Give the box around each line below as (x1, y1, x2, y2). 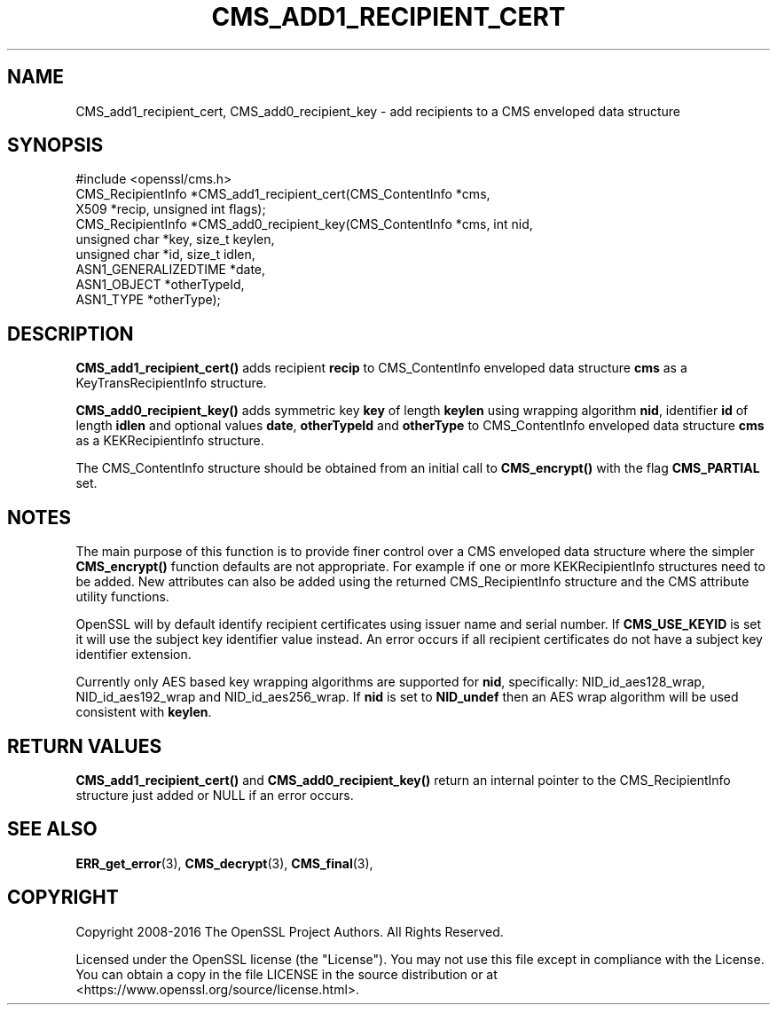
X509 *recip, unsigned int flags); (75, 201, 266, 217)
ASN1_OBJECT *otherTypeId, (75, 277, 245, 293)
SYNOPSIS (7, 134, 104, 157)
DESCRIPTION (7, 322, 134, 345)
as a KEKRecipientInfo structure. (75, 433, 264, 449)
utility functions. (75, 589, 169, 605)
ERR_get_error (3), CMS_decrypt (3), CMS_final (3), (75, 855, 373, 871)
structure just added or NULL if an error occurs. (75, 787, 354, 803)
